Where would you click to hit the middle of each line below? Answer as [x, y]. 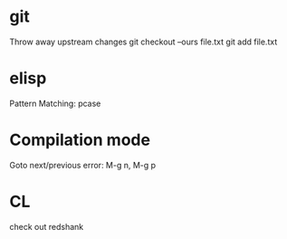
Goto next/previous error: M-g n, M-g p [83, 165]
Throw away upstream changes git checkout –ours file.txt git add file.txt [143, 42]
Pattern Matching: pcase [55, 103]
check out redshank [47, 226]
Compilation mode [80, 140]
